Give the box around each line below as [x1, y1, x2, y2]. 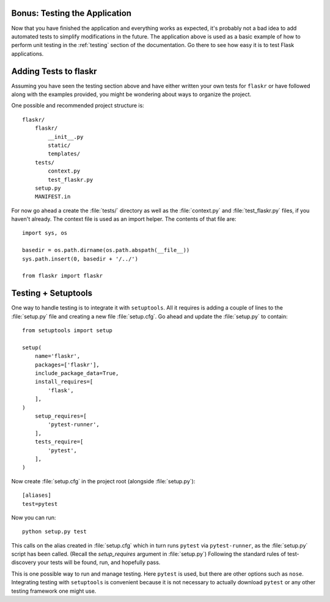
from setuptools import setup [22, 327, 113, 334]
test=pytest [22, 500, 58, 507]
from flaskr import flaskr [22, 272, 103, 280]
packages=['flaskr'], [34, 361, 100, 368]
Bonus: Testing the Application [11, 8, 131, 18]
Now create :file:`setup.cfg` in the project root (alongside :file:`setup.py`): [11, 477, 196, 485]
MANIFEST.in [34, 193, 71, 200]
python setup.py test [22, 528, 87, 535]
